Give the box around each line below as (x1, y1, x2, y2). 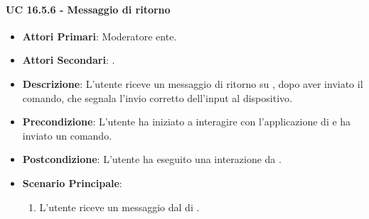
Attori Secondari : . (22, 52, 115, 67)
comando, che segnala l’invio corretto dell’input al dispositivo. (22, 90, 292, 105)
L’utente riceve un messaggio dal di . (39, 199, 200, 214)
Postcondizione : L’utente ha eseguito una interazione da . (22, 152, 282, 167)
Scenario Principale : (22, 175, 122, 190)
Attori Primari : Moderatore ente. (22, 28, 177, 43)
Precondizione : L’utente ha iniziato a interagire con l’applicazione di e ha (22, 114, 351, 129)
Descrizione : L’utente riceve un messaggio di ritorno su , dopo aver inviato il (22, 76, 363, 91)
